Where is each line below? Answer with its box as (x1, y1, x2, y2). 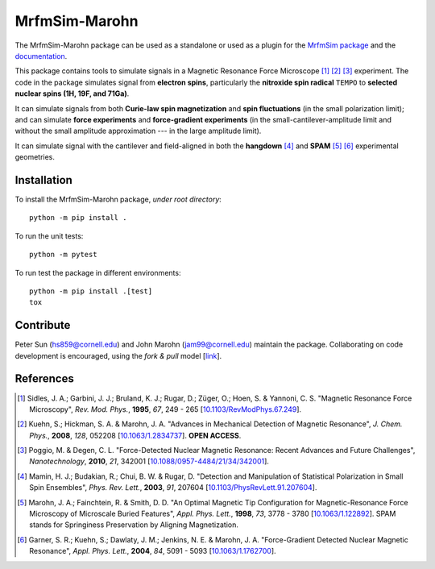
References (14, 372, 74, 386)
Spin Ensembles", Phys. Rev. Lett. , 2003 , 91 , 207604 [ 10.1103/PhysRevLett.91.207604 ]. (29, 483, 317, 492)
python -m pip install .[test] (29, 286, 153, 296)
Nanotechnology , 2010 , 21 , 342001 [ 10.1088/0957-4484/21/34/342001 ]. (29, 456, 270, 467)
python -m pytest (29, 250, 97, 260)
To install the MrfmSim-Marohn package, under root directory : (14, 194, 222, 204)
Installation (14, 173, 72, 187)
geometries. (14, 152, 56, 162)
